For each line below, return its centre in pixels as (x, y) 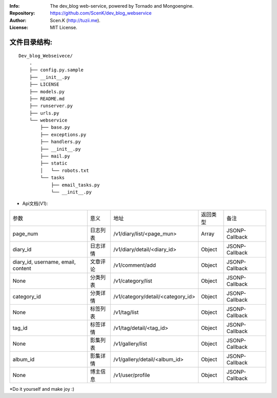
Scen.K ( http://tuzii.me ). (75, 20)
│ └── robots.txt (65, 170)
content (22, 268)
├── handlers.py (61, 142)
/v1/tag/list (126, 312)
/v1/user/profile (132, 375)
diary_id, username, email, (44, 262)
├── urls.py (44, 113)
